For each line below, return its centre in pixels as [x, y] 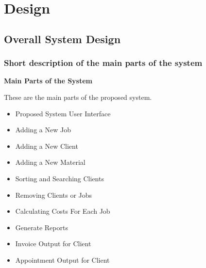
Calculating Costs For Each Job [63, 211]
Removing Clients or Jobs [54, 195]
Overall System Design [62, 39]
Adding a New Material [50, 162]
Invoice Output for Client [53, 244]
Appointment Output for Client [62, 260]
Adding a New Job [43, 130]
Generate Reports [42, 227]
